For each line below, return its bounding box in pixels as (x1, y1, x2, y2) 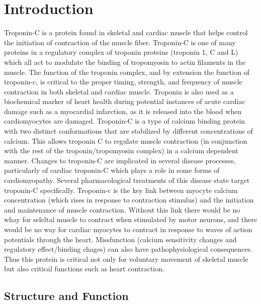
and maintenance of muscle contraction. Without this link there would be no (4, 204, 240, 215)
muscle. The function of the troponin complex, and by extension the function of (4, 66, 249, 77)
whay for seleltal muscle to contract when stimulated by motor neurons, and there (4, 214, 257, 225)
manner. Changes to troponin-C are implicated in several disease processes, (4, 155, 236, 165)
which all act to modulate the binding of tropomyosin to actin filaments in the (4, 56, 246, 67)
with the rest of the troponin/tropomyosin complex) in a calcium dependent (4, 145, 238, 156)
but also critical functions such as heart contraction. (4, 263, 164, 274)
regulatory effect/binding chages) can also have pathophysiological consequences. (4, 244, 252, 254)
